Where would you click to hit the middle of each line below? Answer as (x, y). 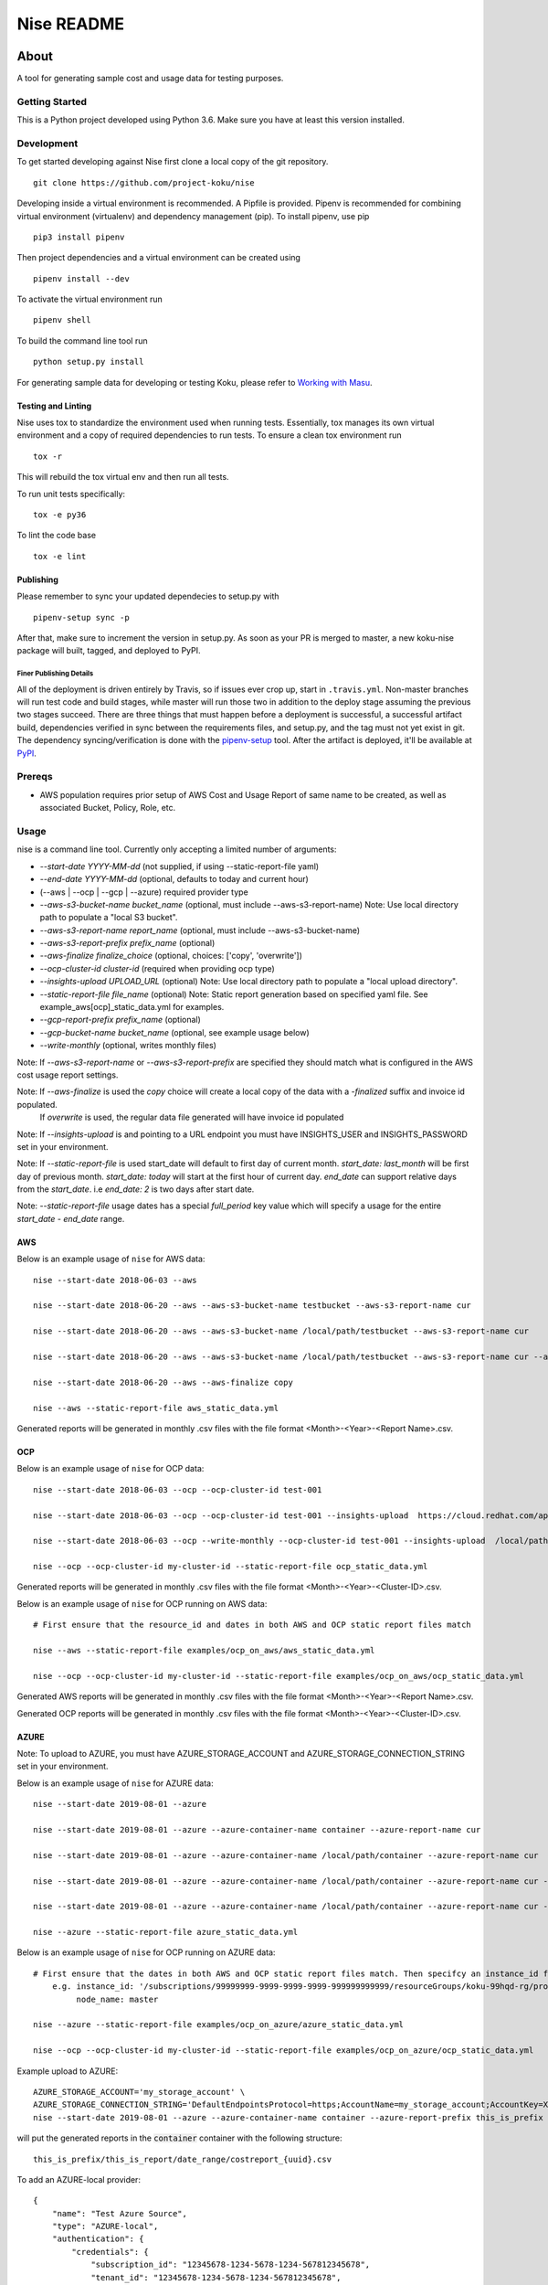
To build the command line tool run (82, 340)
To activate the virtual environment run (90, 299)
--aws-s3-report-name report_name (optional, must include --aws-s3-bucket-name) (200, 930)
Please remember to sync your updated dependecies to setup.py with (148, 596)
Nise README (71, 24)
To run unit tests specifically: (71, 494)
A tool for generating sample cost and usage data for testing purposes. (150, 79)
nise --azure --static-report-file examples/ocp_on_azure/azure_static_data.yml (219, 2025)
